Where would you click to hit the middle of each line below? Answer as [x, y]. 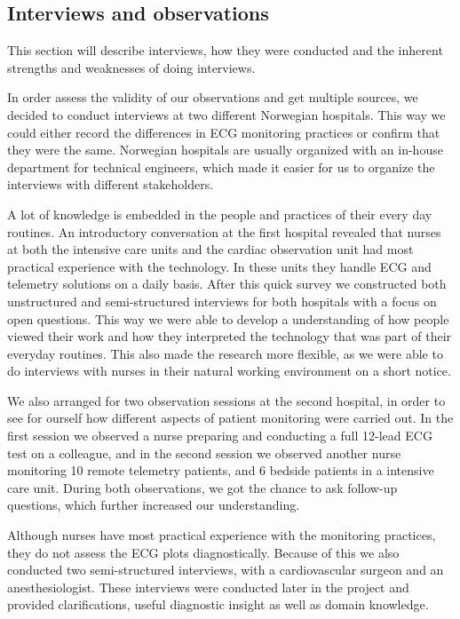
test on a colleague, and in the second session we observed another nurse [204, 452]
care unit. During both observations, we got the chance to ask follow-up [202, 487]
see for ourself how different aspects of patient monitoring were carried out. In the [230, 418]
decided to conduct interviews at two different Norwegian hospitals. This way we [226, 114]
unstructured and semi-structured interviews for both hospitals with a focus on [222, 301]
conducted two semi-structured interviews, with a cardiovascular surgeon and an [226, 570]
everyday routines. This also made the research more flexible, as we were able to [225, 353]
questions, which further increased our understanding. [154, 505]
